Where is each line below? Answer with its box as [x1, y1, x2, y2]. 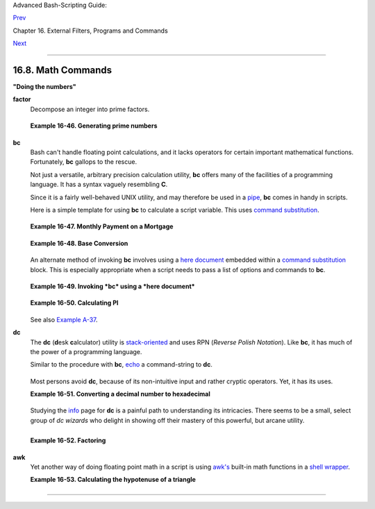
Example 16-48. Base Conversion [30, 239, 128, 247]
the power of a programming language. [30, 347, 142, 356]
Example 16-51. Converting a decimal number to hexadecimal [30, 390, 211, 399]
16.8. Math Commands [12, 64, 112, 76]
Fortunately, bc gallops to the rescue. [30, 158, 137, 166]
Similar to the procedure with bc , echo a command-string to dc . [30, 360, 213, 369]
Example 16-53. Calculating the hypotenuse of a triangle [30, 476, 196, 484]
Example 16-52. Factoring [30, 436, 106, 444]
